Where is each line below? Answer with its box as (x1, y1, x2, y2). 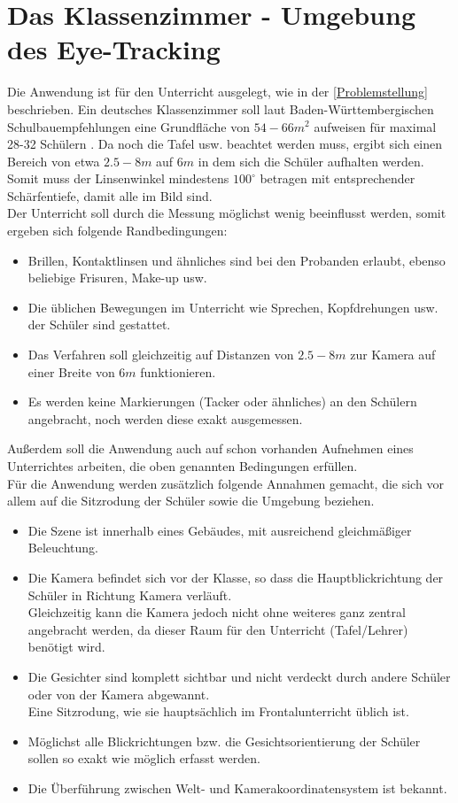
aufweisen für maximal (314, 117, 437, 135)
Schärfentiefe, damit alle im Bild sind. (7, 186, 213, 205)
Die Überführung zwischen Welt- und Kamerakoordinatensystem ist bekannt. (27, 778, 447, 797)
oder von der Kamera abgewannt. (27, 684, 210, 703)
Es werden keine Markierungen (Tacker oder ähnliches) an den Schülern (27, 392, 417, 411)
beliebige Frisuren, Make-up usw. (27, 268, 207, 287)
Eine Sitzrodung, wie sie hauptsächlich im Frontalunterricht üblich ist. (27, 702, 409, 721)
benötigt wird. (27, 637, 105, 656)
